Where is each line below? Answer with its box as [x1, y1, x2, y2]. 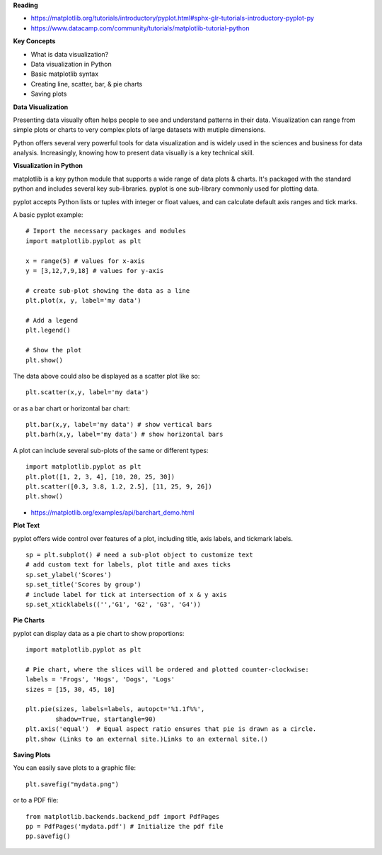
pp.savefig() [25, 832, 71, 840]
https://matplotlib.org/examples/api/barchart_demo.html [30, 508, 195, 517]
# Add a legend [25, 316, 79, 324]
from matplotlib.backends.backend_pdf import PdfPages [25, 812, 220, 820]
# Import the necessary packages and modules [25, 227, 187, 235]
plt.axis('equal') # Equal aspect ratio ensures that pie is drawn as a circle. [25, 725, 317, 733]
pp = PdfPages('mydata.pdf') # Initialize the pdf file [25, 822, 224, 830]
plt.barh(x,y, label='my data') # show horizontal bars [25, 430, 224, 439]
